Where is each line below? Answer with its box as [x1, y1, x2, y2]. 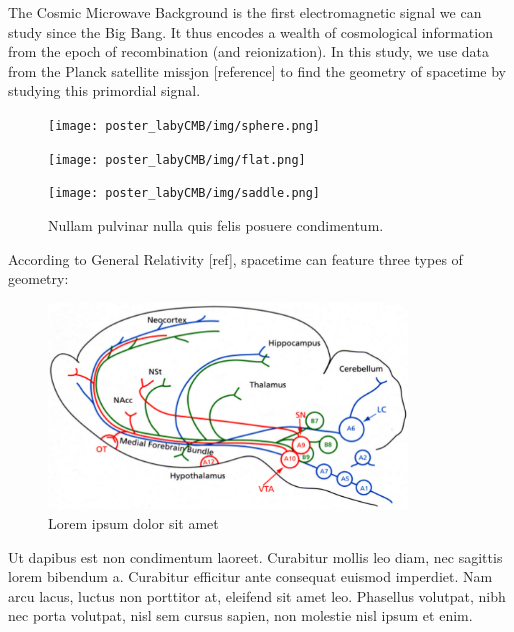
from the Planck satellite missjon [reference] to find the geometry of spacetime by [8, 60, 507, 81]
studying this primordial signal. [8, 80, 201, 101]
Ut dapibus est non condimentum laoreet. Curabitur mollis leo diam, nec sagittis [8, 546, 503, 567]
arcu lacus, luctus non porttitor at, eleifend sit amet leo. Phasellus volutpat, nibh [8, 585, 506, 606]
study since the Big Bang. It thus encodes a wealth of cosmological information [8, 21, 493, 42]
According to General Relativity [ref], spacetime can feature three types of [8, 248, 463, 269]
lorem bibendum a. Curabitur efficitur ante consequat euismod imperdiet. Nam [8, 566, 493, 587]
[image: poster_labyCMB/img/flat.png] [48, 152, 306, 167]
